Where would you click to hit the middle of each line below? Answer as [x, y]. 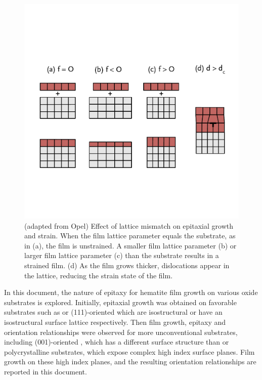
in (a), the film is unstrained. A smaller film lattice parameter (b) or [130, 245]
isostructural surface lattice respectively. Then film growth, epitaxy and [115, 322]
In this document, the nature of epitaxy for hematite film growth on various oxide [131, 292]
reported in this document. [46, 371]
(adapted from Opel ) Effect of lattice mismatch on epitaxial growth [129, 225]
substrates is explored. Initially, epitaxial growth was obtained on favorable [120, 302]
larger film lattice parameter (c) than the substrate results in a [122, 255]
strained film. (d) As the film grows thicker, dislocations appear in [127, 265]
